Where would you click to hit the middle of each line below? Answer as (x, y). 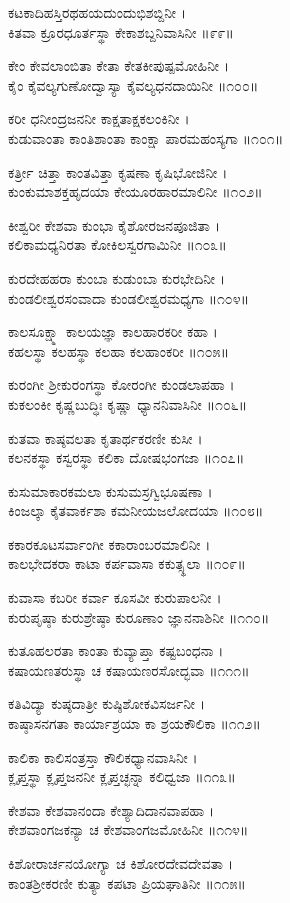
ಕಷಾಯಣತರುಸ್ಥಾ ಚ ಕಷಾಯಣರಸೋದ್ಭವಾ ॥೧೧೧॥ (129, 669)
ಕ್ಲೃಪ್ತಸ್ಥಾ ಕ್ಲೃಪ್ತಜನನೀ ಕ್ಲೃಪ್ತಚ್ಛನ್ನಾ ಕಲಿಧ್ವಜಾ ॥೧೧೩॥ (122, 776)
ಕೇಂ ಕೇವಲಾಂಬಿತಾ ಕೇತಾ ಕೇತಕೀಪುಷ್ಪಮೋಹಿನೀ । (119, 65)
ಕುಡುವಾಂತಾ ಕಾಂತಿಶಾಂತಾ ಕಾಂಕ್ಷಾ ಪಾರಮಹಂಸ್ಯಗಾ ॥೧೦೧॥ (146, 137)
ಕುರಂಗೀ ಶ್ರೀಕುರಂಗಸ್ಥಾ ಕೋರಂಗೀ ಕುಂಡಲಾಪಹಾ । (121, 384)
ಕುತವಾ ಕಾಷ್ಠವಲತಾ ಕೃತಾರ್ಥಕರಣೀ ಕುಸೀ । (105, 437)
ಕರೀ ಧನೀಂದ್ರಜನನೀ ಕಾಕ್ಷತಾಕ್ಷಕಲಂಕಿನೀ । (99, 118)
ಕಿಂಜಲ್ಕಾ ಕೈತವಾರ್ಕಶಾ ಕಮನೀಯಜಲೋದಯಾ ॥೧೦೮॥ (136, 510)
